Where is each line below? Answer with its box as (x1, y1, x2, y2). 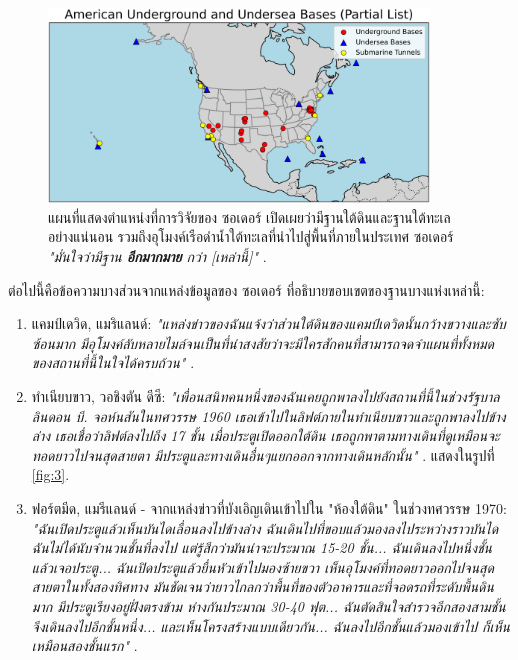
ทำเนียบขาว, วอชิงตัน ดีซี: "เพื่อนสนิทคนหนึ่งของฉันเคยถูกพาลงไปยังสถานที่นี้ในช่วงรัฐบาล (31, 386, 500, 407)
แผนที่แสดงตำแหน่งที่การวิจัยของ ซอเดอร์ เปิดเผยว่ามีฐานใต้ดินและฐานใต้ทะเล (48, 206, 451, 227)
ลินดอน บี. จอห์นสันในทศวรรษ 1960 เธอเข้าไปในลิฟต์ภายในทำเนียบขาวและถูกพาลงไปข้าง (31, 405, 506, 426)
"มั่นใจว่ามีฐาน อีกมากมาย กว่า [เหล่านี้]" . (48, 246, 267, 267)
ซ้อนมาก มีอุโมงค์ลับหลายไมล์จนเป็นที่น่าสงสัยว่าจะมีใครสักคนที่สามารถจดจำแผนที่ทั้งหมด (31, 332, 495, 353)
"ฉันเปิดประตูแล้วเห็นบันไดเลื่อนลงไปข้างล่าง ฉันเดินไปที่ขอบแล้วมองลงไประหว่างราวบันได (31, 517, 499, 538)
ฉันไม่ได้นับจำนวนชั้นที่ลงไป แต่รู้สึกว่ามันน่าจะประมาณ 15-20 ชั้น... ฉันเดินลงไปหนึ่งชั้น (31, 537, 493, 558)
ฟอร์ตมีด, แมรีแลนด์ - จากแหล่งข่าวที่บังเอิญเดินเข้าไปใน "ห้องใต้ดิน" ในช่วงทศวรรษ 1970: (31, 497, 507, 518)
